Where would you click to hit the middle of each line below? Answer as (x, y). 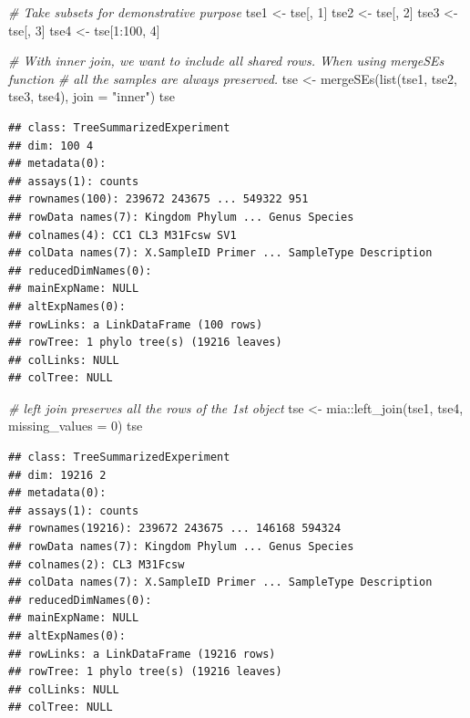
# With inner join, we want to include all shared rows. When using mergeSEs (226, 61)
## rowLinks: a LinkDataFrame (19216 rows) (142, 654)
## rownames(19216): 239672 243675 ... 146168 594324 (175, 529)
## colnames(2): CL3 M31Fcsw (97, 564)
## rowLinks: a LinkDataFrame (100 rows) (136, 324)
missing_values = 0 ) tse (76, 426)
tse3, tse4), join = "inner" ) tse (92, 96)
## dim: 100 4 (51, 146)
